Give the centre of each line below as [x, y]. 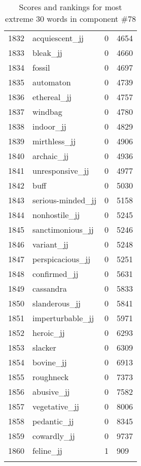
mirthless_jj [54, 141]
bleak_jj [47, 53]
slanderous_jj [57, 303]
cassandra [50, 288]
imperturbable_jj [63, 318]
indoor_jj [49, 126]
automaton [52, 82]
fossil [41, 67]
